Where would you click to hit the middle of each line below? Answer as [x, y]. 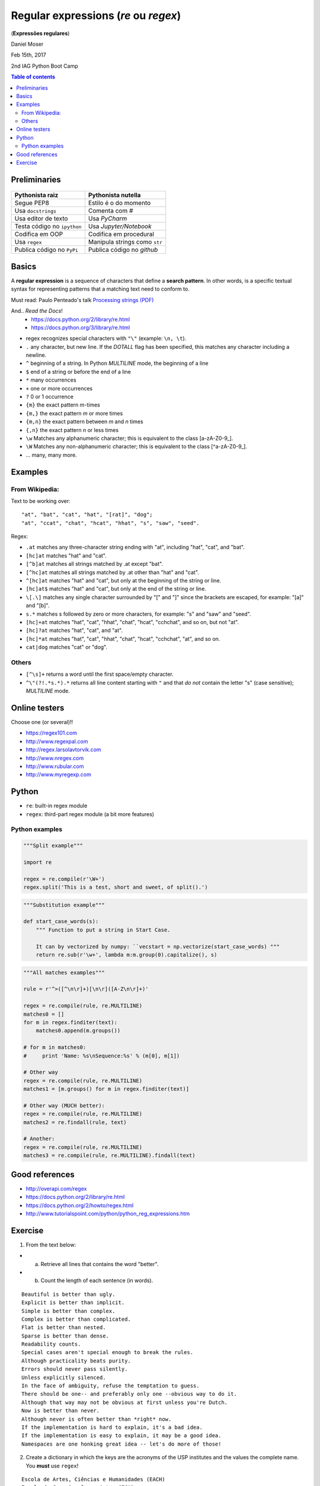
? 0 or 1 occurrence [50, 397]
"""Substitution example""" [64, 905]
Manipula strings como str [125, 242]
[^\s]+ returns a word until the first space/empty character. [100, 674]
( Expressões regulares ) [40, 33]
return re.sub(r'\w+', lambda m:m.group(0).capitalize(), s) [127, 955]
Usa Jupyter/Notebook [120, 226]
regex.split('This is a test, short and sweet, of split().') [116, 887]
